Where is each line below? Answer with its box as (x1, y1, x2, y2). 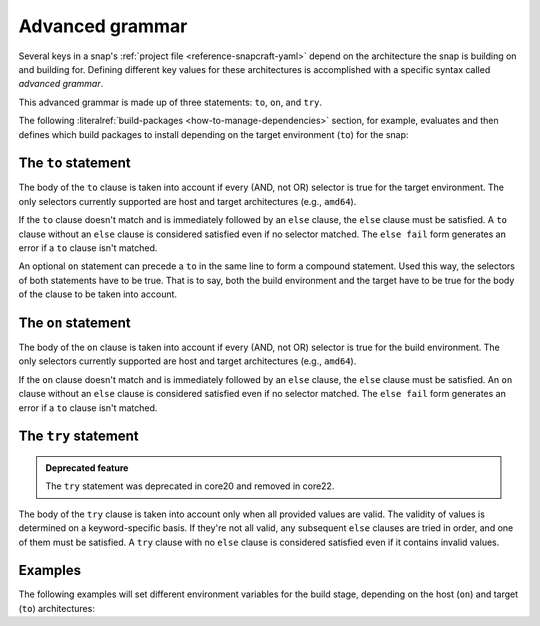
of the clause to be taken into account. (18, 288, 178, 300)
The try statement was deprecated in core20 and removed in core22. (45, 480, 335, 492)
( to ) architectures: (18, 602, 95, 614)
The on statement (18, 314, 132, 331)
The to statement (18, 155, 132, 172)
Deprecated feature (45, 462, 129, 474)
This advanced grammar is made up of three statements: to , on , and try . (18, 96, 323, 108)
